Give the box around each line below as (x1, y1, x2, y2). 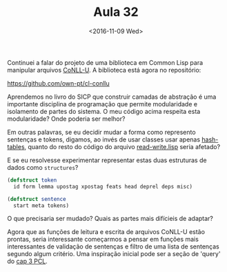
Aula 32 (92, 4, 139, 20)
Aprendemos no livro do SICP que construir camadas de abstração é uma (7, 93, 217, 101)
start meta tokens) (13, 202, 70, 209)
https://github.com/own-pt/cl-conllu (7, 79, 110, 87)
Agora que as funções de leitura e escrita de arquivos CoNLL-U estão (7, 228, 206, 236)
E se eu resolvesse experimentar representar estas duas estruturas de (7, 156, 207, 164)
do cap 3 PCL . (7, 257, 48, 266)
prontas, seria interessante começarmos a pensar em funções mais (7, 235, 199, 244)
